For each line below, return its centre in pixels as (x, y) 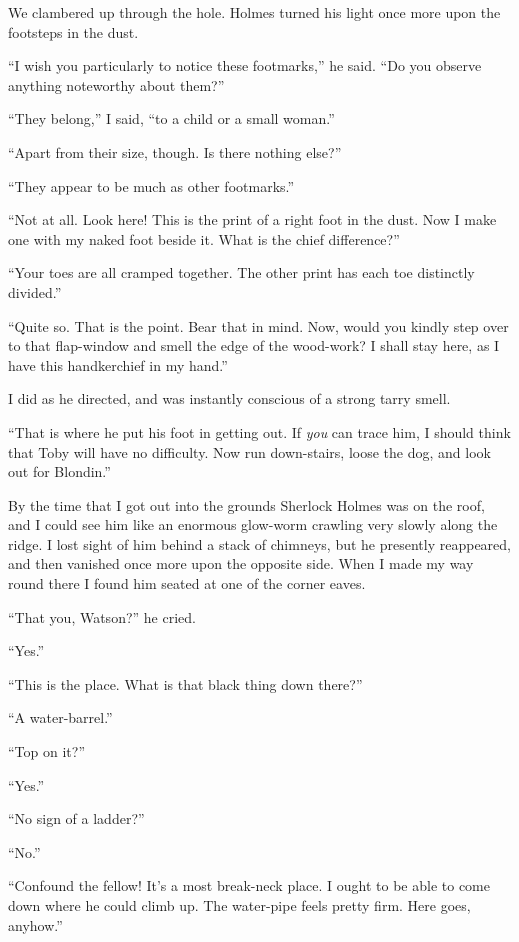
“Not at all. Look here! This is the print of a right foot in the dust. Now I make (252, 219)
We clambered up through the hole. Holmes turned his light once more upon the (254, 12)
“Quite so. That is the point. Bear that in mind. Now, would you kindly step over (258, 325)
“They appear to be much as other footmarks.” (151, 185)
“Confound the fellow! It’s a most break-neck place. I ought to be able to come (249, 885)
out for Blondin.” (59, 471)
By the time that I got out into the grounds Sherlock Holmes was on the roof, (246, 504)
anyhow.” (35, 924)
